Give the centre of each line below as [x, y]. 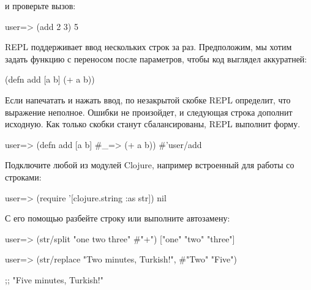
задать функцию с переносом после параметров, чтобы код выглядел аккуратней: [156, 58]
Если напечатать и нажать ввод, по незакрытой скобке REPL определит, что [148, 99]
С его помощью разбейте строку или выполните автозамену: [118, 218]
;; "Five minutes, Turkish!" [54, 279]
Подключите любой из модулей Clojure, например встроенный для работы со [150, 165]
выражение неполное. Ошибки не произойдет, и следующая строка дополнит [149, 112]
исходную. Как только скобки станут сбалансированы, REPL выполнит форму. [153, 124]
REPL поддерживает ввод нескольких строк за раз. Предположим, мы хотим [148, 47]
